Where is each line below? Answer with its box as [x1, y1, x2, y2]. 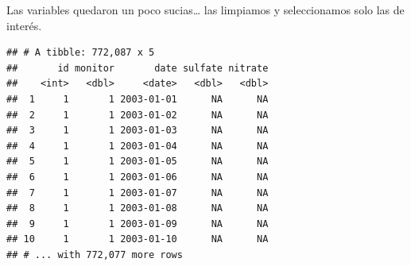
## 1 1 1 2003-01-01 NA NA [6, 93, 269, 105]
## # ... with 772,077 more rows [6, 249, 183, 260]
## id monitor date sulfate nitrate [6, 62, 269, 74]
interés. [6, 17, 42, 33]
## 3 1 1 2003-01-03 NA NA [6, 125, 269, 137]
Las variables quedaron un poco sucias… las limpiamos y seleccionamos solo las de [6, 2, 405, 17]
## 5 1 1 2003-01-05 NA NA [6, 156, 269, 168]
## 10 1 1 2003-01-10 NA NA [6, 233, 269, 245]
